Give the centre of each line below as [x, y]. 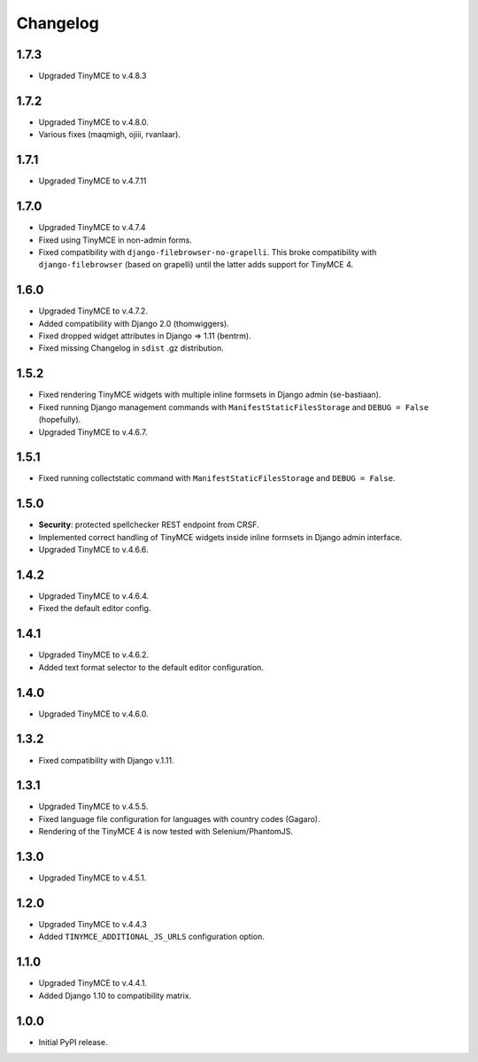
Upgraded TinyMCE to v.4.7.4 [92, 228]
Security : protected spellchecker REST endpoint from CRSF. [149, 525]
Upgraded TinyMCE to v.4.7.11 [93, 181]
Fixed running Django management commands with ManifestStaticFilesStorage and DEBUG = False [234, 407]
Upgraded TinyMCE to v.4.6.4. [94, 596]
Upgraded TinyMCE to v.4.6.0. [94, 714]
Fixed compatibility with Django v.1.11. [106, 760]
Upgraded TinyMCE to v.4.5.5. [93, 807]
